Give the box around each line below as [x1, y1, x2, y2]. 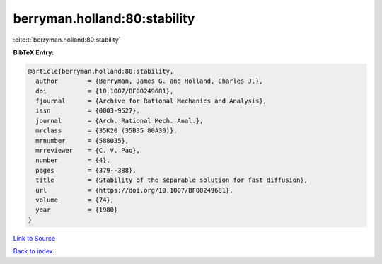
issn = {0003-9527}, [35, 107, 141, 115]
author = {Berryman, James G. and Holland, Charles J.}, [35, 77, 263, 85]
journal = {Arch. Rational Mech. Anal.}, [35, 117, 204, 125]
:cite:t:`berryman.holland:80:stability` [13, 35, 121, 44]
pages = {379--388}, [35, 166, 137, 174]
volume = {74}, [35, 196, 115, 204]
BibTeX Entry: [13, 48, 54, 57]
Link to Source [13, 234, 56, 242]
